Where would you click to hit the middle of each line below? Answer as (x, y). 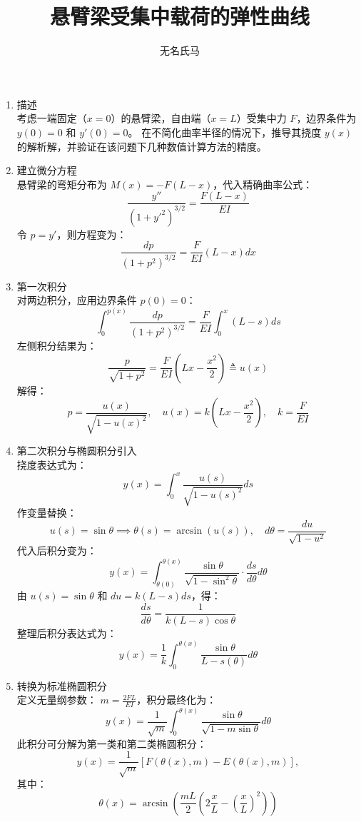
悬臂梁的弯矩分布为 (62, 184)
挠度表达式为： (52, 465)
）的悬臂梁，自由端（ (161, 118)
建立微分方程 (47, 170)
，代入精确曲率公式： (263, 184)
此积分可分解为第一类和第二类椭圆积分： (112, 743)
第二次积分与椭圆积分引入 (77, 451)
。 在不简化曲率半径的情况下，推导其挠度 (225, 132)
